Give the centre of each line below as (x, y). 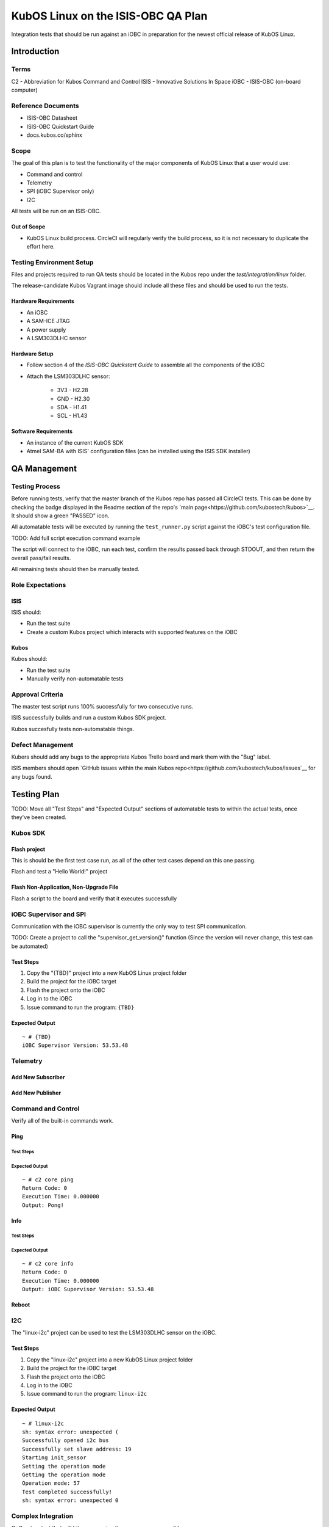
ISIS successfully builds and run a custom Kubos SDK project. (89, 718)
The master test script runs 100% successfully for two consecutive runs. (102, 707)
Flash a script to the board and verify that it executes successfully (94, 898)
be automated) (30, 946)
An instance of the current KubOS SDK (75, 442)
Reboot (21, 1305)
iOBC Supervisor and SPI (49, 914)
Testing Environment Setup (52, 262)
